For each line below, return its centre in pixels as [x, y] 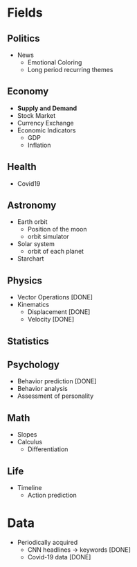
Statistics [28, 341]
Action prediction [52, 495]
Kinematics [33, 305]
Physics [25, 280]
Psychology [34, 365]
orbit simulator [48, 236]
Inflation [39, 145]
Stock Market [36, 115]
